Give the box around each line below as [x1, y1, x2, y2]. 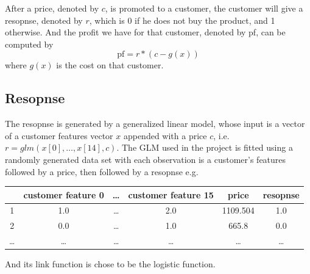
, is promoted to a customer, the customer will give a [105, 2, 303, 14]
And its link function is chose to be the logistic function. [5, 258, 216, 270]
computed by [5, 37, 54, 50]
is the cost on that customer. [56, 59, 164, 71]
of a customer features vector [5, 129, 113, 142]
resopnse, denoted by [5, 13, 83, 26]
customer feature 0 [23, 188, 104, 201]
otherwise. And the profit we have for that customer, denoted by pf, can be [5, 26, 286, 38]
